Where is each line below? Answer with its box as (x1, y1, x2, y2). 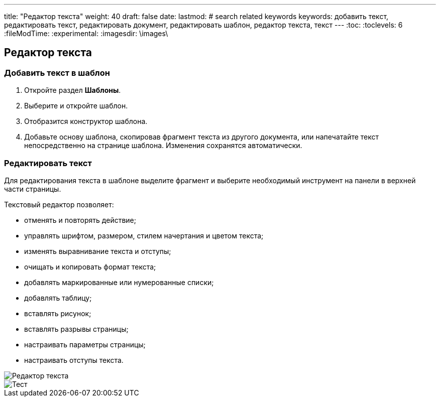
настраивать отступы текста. (24, 355, 124, 364)
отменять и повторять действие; (24, 215, 136, 224)
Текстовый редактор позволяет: (4, 200, 114, 209)
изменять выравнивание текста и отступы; (24, 246, 171, 255)
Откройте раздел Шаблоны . (24, 86, 121, 95)
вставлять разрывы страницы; (24, 324, 129, 333)
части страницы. (4, 184, 61, 193)
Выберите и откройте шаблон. (24, 101, 128, 110)
